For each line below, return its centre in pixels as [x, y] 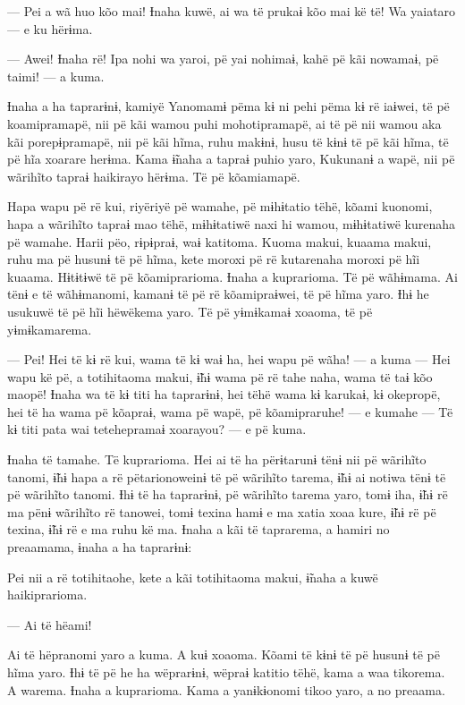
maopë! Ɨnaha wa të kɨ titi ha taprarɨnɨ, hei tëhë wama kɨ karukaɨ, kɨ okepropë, [224, 394]
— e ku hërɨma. [50, 28]
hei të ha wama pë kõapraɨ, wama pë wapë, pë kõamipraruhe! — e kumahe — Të [230, 411]
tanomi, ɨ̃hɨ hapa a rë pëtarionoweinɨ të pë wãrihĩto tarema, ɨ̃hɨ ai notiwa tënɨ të [227, 476]
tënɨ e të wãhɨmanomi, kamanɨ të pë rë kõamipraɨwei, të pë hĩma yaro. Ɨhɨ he [218, 294]
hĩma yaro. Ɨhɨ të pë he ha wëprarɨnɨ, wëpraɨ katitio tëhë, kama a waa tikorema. [226, 672]
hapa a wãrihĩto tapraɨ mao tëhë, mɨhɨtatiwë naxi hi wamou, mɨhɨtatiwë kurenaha [232, 223]
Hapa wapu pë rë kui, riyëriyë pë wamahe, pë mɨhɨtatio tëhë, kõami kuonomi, [220, 206]
